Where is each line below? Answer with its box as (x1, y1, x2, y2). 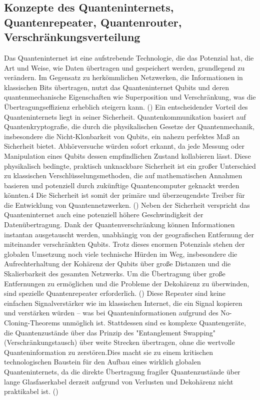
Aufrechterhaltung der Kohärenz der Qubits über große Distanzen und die (4, 258, 231, 269)
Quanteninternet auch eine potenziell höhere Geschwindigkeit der (4, 209, 203, 220)
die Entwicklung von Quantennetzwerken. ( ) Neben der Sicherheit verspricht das (4, 199, 250, 210)
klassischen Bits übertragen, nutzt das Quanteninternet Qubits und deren (4, 82, 229, 92)
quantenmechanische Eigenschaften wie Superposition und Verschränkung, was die (4, 92, 256, 102)
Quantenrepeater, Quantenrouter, (4, 14, 182, 30)
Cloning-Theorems (4, 317, 60, 328)
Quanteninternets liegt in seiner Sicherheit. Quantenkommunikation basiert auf (4, 111, 246, 122)
